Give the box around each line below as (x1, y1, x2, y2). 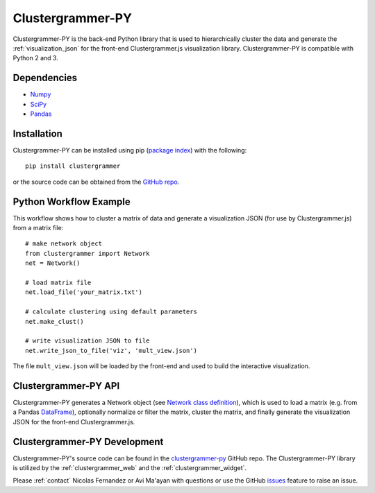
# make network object (25, 240, 103, 248)
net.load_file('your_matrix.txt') (25, 288, 142, 296)
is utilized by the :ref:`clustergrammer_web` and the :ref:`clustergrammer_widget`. (12, 464, 247, 472)
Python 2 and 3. (12, 54, 58, 62)
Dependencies (12, 72, 78, 84)
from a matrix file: (12, 224, 64, 232)
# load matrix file (25, 278, 92, 286)
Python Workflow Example (12, 196, 131, 207)
